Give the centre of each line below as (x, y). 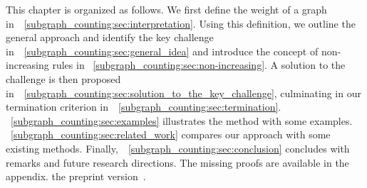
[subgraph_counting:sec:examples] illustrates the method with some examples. (182, 120)
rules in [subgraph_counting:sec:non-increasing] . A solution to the (199, 65)
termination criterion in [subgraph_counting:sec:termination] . (144, 107)
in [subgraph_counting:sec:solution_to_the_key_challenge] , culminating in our (183, 93)
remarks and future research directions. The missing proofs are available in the (177, 162)
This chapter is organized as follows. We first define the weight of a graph (166, 9)
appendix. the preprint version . (76, 176)
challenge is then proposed (63, 78)
